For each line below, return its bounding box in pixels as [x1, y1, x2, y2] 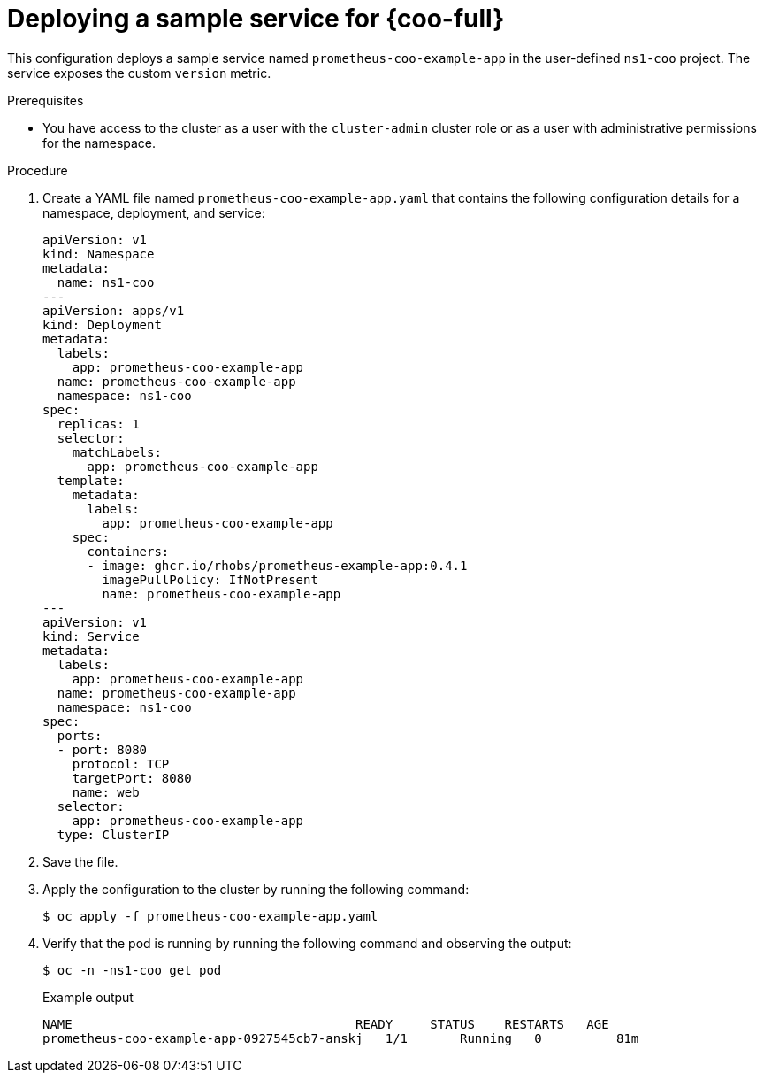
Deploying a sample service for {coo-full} [7, 4, 505, 34]
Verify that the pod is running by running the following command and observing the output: [42, 935, 572, 951]
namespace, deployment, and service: [42, 204, 265, 220]
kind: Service [42, 629, 140, 644]
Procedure [7, 162, 68, 178]
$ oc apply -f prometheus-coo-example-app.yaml [42, 908, 378, 923]
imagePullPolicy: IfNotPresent [102, 572, 318, 587]
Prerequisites [7, 92, 84, 108]
